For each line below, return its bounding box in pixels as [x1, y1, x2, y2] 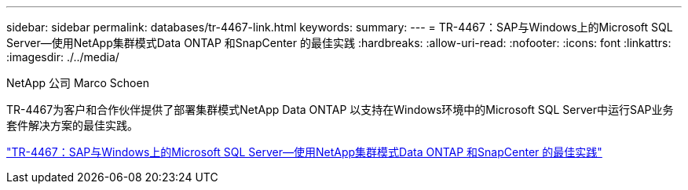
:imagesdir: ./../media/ [6, 50, 119, 64]
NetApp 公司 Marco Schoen [6, 76, 149, 90]
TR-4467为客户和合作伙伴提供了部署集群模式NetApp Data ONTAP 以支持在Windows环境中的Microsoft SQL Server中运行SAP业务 [6, 103, 674, 116]
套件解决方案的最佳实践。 [6, 119, 138, 132]
